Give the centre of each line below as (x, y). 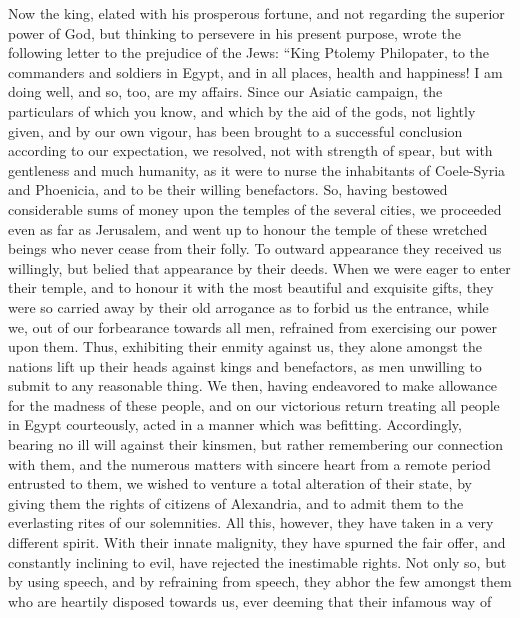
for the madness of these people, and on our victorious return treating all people (254, 404)
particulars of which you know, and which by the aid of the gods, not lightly (242, 110)
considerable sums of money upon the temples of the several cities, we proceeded (255, 208)
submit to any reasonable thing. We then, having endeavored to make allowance (253, 385)
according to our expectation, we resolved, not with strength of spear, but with (250, 150)
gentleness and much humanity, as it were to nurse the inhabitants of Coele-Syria (257, 169)
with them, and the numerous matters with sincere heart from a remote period (249, 463)
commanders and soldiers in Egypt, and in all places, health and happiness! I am (255, 71)
